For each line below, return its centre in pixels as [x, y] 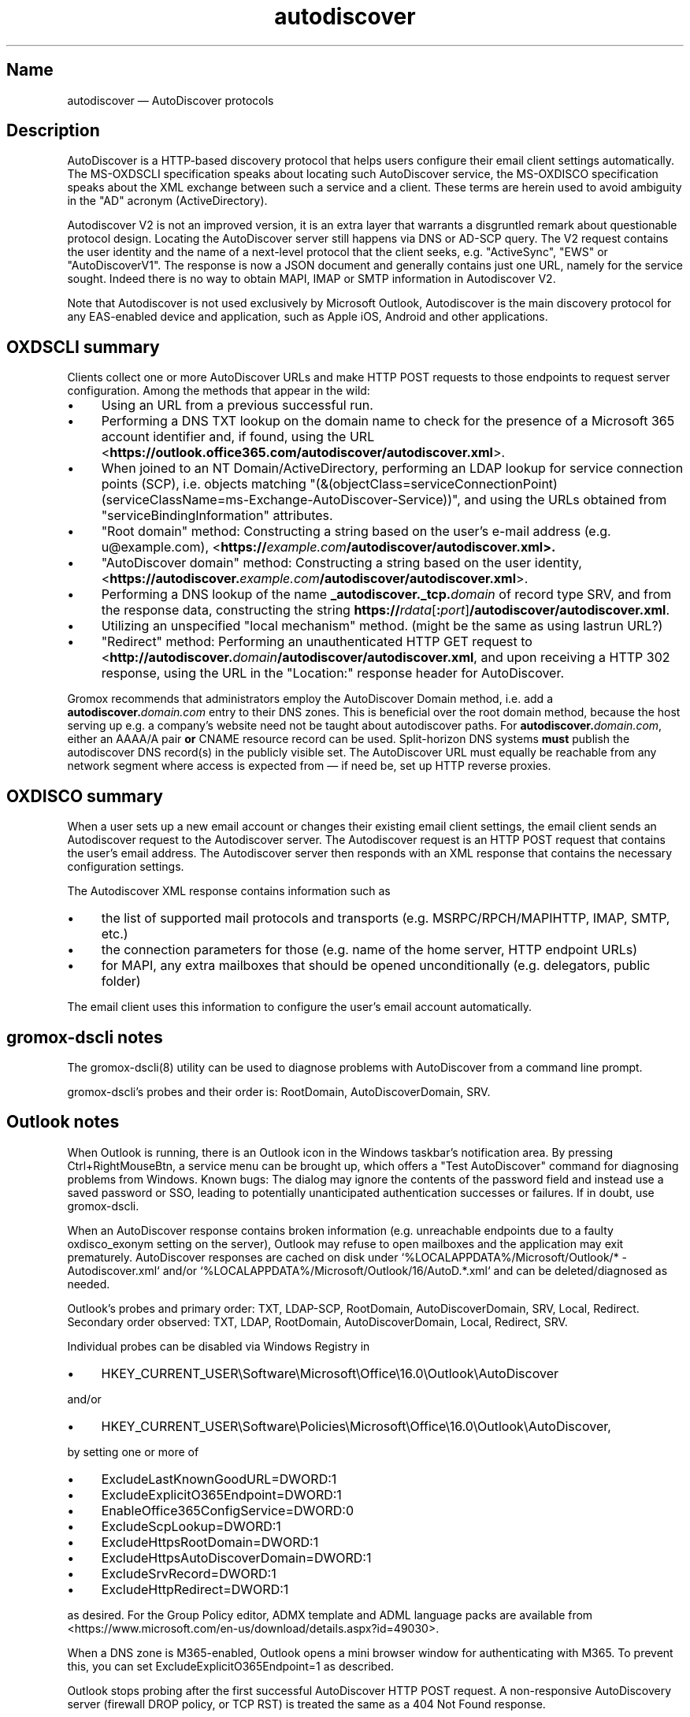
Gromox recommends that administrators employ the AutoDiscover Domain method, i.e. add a [310, 699]
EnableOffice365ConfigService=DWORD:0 [228, 1510]
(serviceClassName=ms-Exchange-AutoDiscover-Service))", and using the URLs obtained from [384, 500]
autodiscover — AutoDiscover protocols [171, 100]
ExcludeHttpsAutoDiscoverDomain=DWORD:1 [236, 1557]
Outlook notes [63, 1122]
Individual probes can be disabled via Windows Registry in [219, 1346]
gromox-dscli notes [85, 1037]
